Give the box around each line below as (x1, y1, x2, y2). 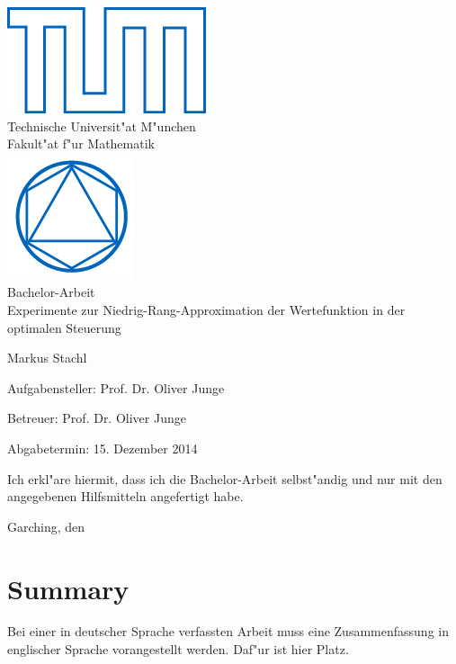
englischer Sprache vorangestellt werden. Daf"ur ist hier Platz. (7, 640, 349, 659)
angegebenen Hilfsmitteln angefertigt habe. (7, 487, 244, 506)
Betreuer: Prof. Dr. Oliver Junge (7, 408, 186, 427)
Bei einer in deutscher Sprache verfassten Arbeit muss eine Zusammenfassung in (7, 622, 449, 641)
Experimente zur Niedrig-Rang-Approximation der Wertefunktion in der (7, 300, 406, 319)
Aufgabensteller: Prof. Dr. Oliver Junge (7, 378, 225, 397)
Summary (7, 570, 130, 606)
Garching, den (7, 516, 85, 535)
